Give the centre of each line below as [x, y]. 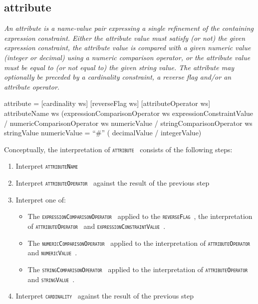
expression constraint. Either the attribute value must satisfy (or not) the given [125, 38]
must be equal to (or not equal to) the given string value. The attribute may [119, 67]
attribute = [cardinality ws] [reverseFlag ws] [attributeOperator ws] [107, 103]
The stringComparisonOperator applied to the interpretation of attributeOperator [138, 269]
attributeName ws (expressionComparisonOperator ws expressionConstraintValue [129, 113]
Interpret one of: [41, 199]
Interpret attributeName [47, 166]
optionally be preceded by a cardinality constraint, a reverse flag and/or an [118, 77]
